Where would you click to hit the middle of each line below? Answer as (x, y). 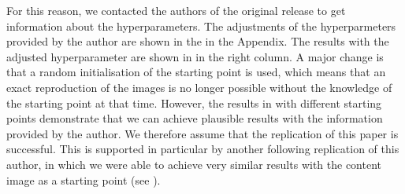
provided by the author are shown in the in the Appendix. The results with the (198, 41)
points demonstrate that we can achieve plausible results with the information (195, 118)
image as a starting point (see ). (84, 179)
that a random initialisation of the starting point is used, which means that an (196, 72)
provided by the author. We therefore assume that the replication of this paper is (202, 133)
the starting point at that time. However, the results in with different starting (194, 102)
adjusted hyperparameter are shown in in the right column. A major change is (195, 56)
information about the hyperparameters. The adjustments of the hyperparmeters (201, 26)
